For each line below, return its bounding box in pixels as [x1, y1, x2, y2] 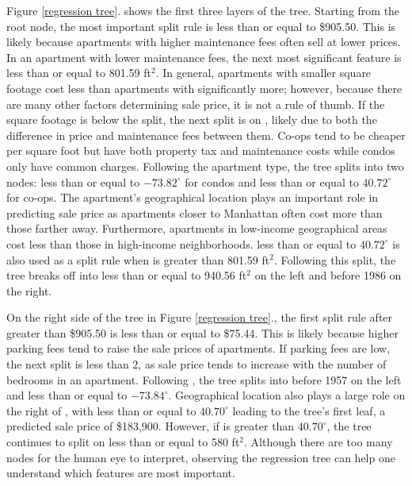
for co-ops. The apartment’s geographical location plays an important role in [6, 189, 379, 206]
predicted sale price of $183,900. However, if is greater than [6, 418, 295, 434]
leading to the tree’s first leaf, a [232, 402, 386, 418]
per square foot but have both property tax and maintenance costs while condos [6, 142, 395, 159]
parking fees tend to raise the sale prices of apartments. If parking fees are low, [6, 340, 391, 357]
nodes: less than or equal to [6, 173, 140, 190]
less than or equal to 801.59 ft [6, 64, 151, 81]
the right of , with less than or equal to [6, 402, 196, 418]
